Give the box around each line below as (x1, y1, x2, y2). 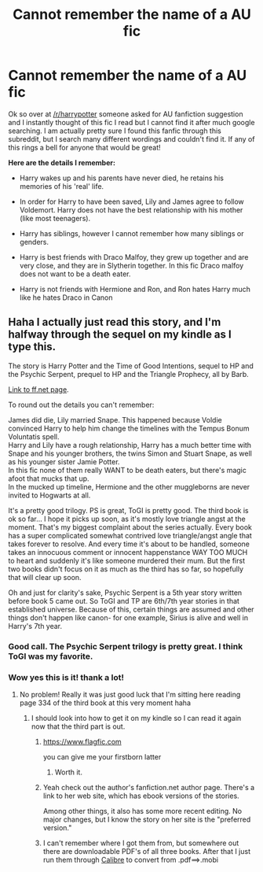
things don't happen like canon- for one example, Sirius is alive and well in (8, 612, 249, 623)
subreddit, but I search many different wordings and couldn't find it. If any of (8, 134, 255, 143)
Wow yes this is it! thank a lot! (8, 671, 124, 682)
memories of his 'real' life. (19, 181, 104, 190)
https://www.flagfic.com (42, 737, 122, 746)
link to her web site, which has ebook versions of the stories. (42, 791, 239, 800)
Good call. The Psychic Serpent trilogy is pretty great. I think (8, 641, 243, 652)
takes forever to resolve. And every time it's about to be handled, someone (8, 539, 250, 549)
